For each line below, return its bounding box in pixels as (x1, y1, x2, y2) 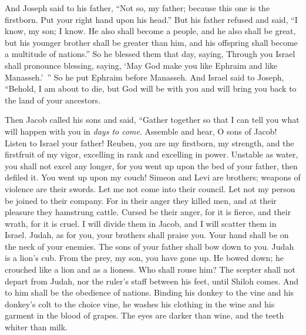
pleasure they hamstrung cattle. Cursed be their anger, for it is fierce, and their (5, 206, 291, 218)
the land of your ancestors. (5, 93, 101, 106)
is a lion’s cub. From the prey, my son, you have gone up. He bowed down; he (5, 252, 284, 264)
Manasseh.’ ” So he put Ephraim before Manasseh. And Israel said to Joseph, (5, 71, 284, 83)
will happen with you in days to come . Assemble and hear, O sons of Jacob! (5, 125, 277, 137)
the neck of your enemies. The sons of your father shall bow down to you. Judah (5, 240, 294, 252)
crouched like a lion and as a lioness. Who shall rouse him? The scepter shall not (5, 263, 295, 276)
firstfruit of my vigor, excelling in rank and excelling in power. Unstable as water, (5, 148, 298, 160)
